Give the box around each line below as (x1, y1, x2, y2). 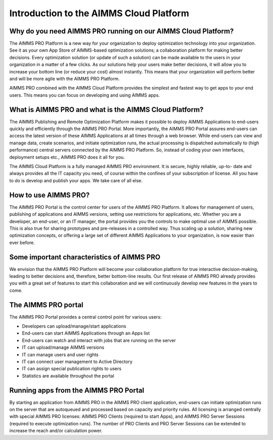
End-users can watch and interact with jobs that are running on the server (22, 337, 176, 343)
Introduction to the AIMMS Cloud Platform (9, 8, 190, 19)
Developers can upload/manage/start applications (22, 323, 126, 329)
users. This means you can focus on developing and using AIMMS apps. (9, 92, 160, 98)
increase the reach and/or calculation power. (9, 428, 103, 434)
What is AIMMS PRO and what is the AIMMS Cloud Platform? (9, 105, 204, 114)
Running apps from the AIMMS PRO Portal (9, 386, 145, 394)
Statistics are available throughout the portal (22, 373, 115, 379)
